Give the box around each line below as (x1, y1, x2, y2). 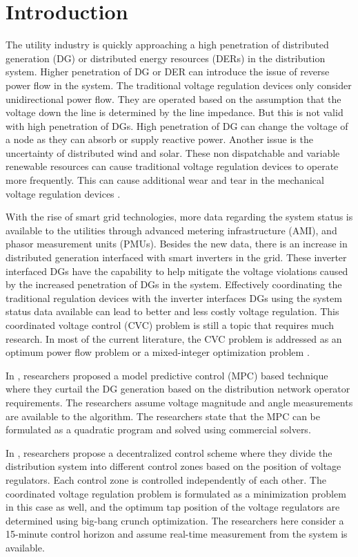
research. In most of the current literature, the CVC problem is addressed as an (6, 331, 342, 346)
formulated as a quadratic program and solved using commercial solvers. (6, 422, 311, 437)
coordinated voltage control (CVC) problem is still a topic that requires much (6, 318, 335, 332)
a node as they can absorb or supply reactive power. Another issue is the (6, 132, 313, 147)
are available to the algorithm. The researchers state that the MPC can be (6, 408, 320, 423)
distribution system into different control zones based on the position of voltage (6, 459, 341, 473)
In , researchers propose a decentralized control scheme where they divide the (6, 445, 332, 460)
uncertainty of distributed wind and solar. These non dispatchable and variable (6, 145, 340, 160)
